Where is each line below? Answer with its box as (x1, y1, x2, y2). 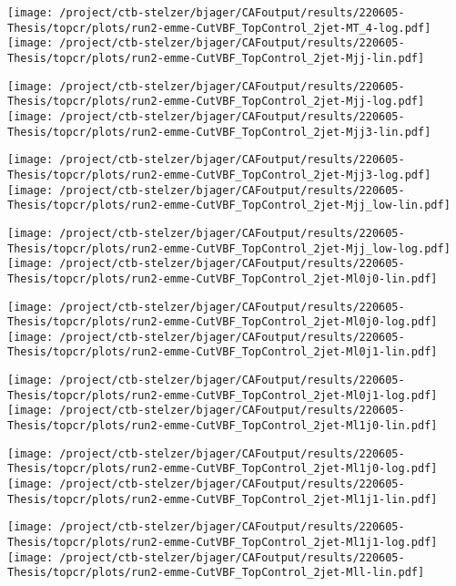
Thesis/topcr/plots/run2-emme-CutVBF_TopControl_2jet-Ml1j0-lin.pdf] (7, 419, 438, 433)
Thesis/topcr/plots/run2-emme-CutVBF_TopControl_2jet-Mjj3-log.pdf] (7, 168, 431, 181)
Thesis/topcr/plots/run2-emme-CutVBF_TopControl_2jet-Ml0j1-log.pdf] (7, 388, 438, 402)
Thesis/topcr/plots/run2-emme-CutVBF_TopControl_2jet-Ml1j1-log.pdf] (7, 536, 438, 550)
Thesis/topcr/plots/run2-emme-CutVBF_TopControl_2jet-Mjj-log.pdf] (7, 95, 425, 108)
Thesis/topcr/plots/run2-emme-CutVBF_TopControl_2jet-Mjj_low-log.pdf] (7, 242, 451, 255)
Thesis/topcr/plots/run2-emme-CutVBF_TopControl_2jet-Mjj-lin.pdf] (7, 51, 425, 65)
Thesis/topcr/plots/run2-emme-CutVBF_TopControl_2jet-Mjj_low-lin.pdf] (7, 199, 451, 212)
